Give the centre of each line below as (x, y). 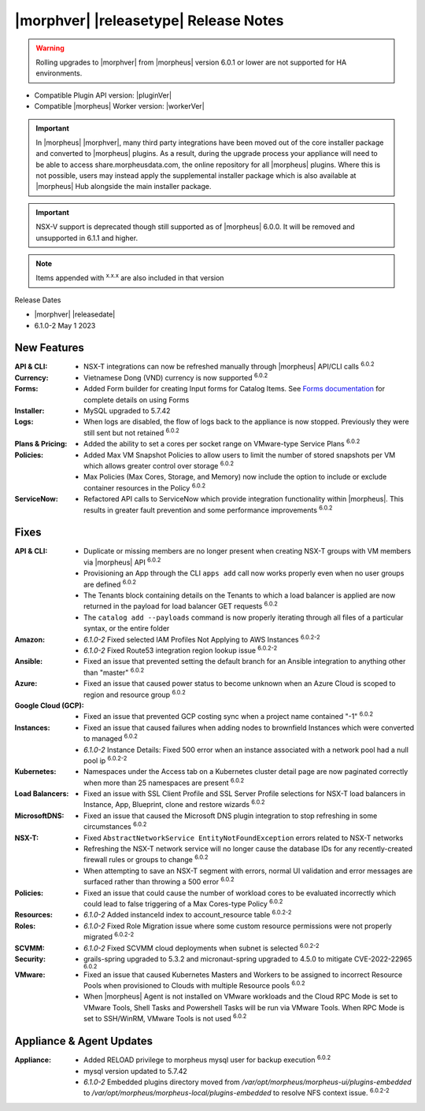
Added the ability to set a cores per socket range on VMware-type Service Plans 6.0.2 (222, 443)
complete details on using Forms (137, 400)
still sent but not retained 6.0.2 (132, 432)
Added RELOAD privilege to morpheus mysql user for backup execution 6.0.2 (207, 1059)
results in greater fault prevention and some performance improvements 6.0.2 (208, 509)
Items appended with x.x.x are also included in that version (130, 277)
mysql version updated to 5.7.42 (136, 1071)
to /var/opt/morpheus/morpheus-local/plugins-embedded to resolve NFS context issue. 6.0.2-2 (237, 1092)
